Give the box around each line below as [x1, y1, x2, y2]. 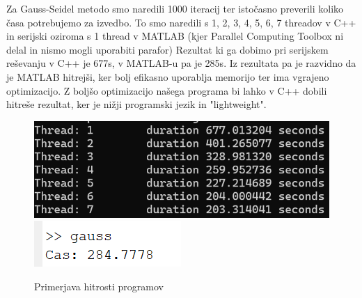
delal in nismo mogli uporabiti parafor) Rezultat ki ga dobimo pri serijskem [6, 42, 329, 56]
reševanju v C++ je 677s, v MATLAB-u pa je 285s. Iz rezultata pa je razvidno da [6, 56, 356, 70]
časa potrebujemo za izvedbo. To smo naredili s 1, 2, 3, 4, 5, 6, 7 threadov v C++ [6, 15, 356, 29]
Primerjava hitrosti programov [34, 279, 164, 293]
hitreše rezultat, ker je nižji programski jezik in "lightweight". [6, 97, 267, 111]
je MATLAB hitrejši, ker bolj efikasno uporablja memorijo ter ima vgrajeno [6, 69, 329, 84]
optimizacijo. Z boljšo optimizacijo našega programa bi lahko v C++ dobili [6, 83, 327, 97]
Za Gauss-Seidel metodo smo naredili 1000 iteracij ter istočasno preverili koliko [6, 1, 344, 15]
